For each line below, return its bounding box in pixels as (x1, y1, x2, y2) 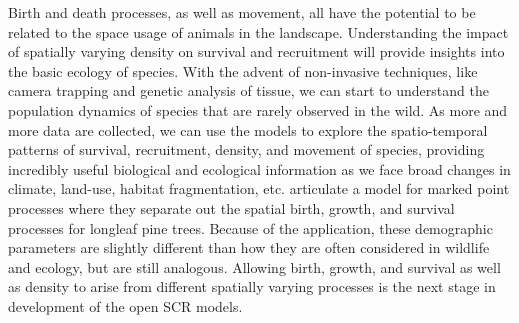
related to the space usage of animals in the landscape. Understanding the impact (8, 21, 509, 42)
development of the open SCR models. (8, 295, 243, 316)
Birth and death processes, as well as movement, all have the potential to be (8, 2, 476, 22)
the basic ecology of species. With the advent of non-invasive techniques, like (8, 60, 478, 81)
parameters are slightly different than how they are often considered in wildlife (8, 237, 490, 258)
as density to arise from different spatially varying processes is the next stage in (8, 276, 496, 297)
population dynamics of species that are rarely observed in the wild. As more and (8, 99, 508, 120)
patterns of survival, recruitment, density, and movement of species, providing (8, 139, 485, 160)
